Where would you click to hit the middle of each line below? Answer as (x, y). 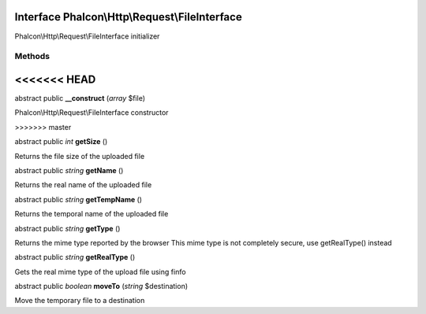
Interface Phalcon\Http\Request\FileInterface (128, 17)
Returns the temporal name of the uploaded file (92, 214)
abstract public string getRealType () (75, 257)
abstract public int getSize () (61, 142)
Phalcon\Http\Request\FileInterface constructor (92, 113)
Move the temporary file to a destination (80, 301)
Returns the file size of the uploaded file (80, 156)
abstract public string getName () (69, 170)
